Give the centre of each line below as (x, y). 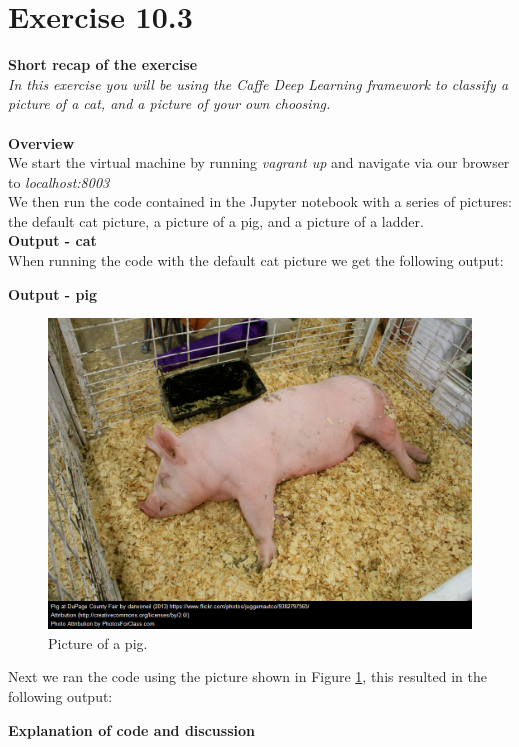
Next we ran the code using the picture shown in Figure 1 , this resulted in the (247, 676)
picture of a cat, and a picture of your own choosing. (169, 103)
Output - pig (52, 293)
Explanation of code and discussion (131, 729)
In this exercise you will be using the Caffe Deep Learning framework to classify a (258, 83)
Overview (41, 142)
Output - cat (52, 240)
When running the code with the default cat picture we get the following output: (256, 260)
